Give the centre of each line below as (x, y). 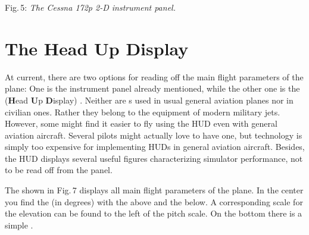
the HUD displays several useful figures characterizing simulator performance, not (154, 158)
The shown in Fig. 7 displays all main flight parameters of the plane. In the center (154, 190)
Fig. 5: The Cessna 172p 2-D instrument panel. (90, 7)
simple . (19, 225)
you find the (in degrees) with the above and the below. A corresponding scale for (154, 201)
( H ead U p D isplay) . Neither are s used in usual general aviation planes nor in (149, 100)
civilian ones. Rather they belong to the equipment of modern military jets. (143, 112)
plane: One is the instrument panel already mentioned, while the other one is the (152, 88)
